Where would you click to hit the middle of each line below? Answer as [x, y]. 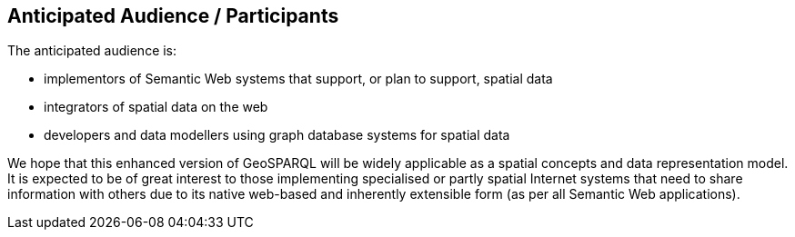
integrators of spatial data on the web [156, 107]
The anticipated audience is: [92, 51]
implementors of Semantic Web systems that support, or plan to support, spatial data [298, 79]
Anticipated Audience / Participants [173, 16]
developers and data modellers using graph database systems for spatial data [277, 135]
